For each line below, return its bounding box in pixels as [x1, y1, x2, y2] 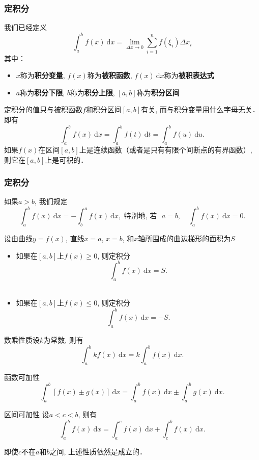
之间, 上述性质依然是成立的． [49, 446, 147, 456]
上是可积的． [45, 154, 88, 165]
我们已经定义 [4, 22, 47, 33]
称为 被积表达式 [164, 70, 214, 81]
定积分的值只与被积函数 [4, 104, 82, 115]
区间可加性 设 [4, 408, 49, 419]
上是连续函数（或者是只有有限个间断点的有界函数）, [79, 144, 252, 155]
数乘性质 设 [4, 335, 40, 345]
